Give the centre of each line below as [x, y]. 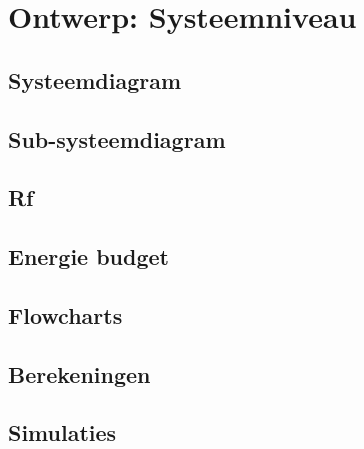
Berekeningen [79, 373]
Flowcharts [65, 314]
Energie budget [88, 256]
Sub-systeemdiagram [117, 138]
